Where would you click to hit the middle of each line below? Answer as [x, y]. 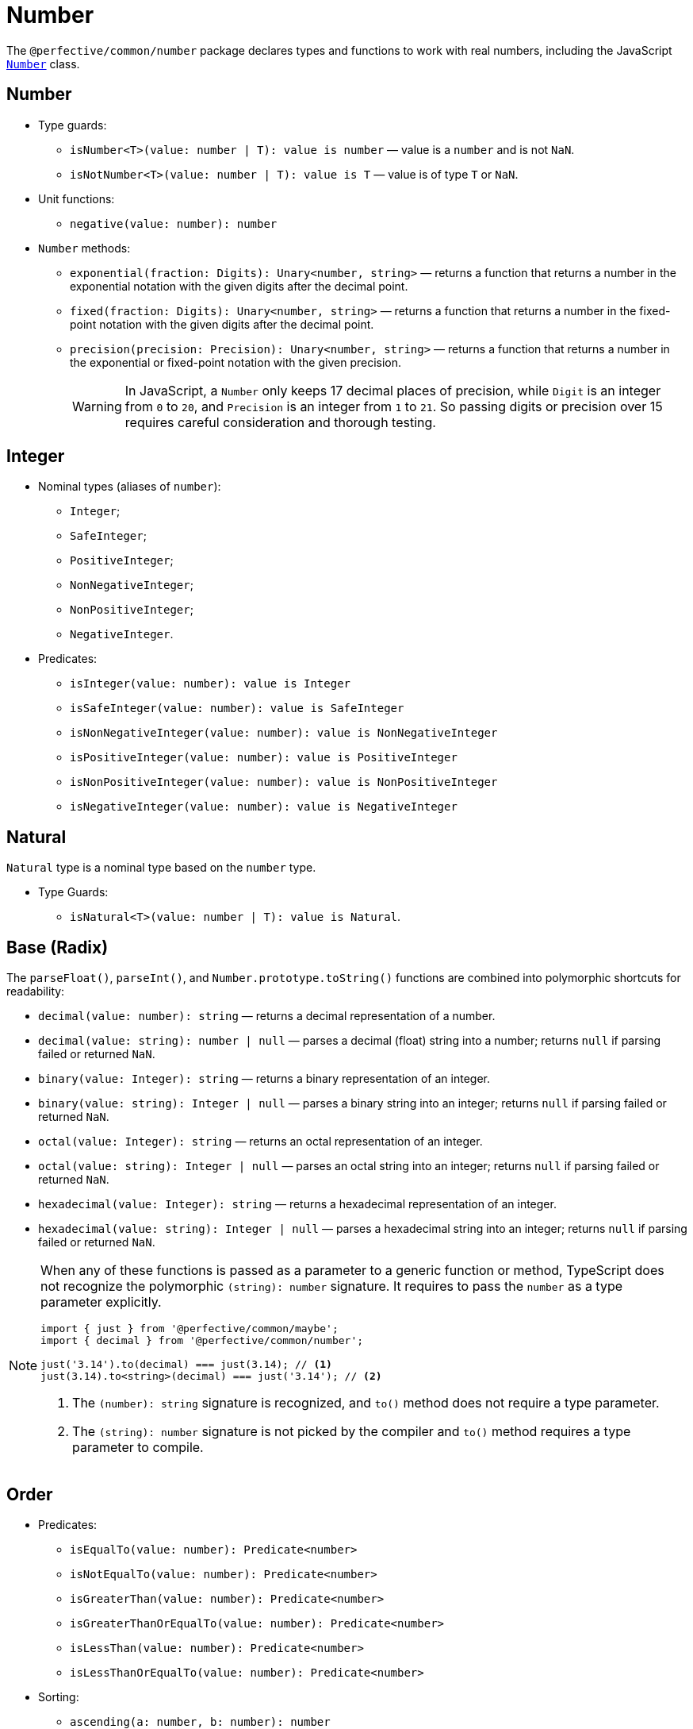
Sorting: [59, 1696]
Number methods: [84, 248]
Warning [97, 406]
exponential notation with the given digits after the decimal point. [239, 286]
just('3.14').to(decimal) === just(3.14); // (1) [186, 1365]
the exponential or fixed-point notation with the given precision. [236, 362]
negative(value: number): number [174, 223]
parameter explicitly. [101, 1302]
